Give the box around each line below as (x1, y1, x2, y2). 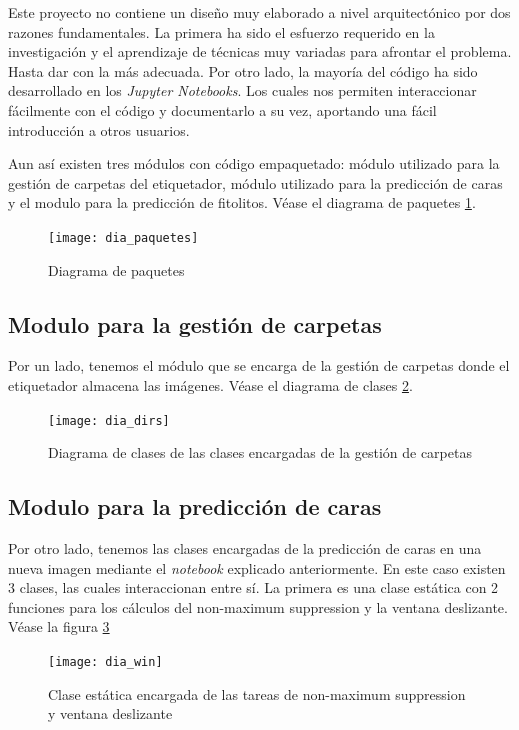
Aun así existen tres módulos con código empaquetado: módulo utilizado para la (8, 153, 500, 174)
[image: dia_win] (48, 655, 163, 669)
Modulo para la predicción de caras (8, 491, 382, 522)
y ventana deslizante (48, 703, 173, 724)
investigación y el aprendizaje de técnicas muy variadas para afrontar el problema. (8, 41, 512, 62)
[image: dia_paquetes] (48, 230, 199, 245)
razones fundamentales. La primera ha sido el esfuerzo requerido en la (8, 21, 435, 42)
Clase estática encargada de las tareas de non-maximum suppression (48, 683, 466, 704)
